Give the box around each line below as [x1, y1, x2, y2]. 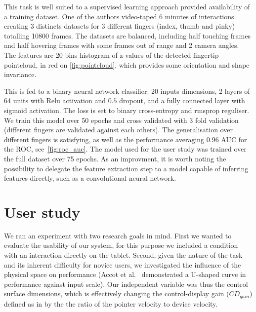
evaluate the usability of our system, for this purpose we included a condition [4, 240, 238, 250]
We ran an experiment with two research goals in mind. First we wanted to [4, 230, 232, 240]
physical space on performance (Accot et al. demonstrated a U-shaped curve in [4, 269, 246, 279]
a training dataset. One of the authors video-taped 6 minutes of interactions [4, 11, 234, 21]
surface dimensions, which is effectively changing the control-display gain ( [4, 288, 229, 299]
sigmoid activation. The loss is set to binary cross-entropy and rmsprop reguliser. [4, 105, 250, 115]
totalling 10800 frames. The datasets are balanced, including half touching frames [4, 30, 251, 40]
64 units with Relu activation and [4, 95, 106, 106]
